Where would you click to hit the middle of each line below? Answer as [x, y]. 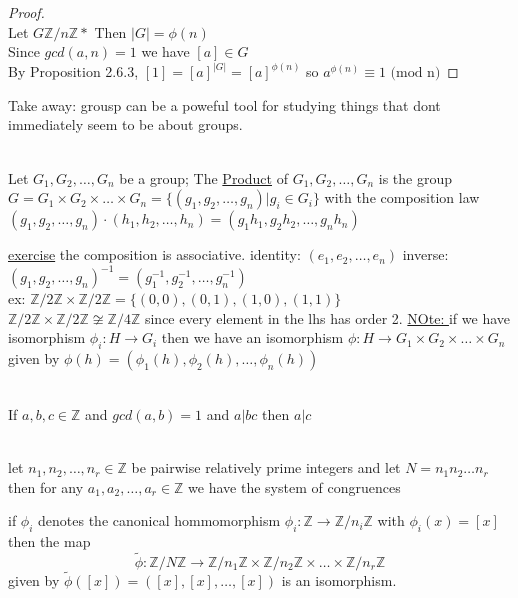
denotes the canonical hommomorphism [159, 520]
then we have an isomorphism [252, 337]
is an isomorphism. [339, 580]
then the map [49, 541]
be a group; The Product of [203, 177]
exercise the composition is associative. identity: [154, 254]
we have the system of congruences [294, 486]
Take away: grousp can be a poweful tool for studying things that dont [224, 104]
